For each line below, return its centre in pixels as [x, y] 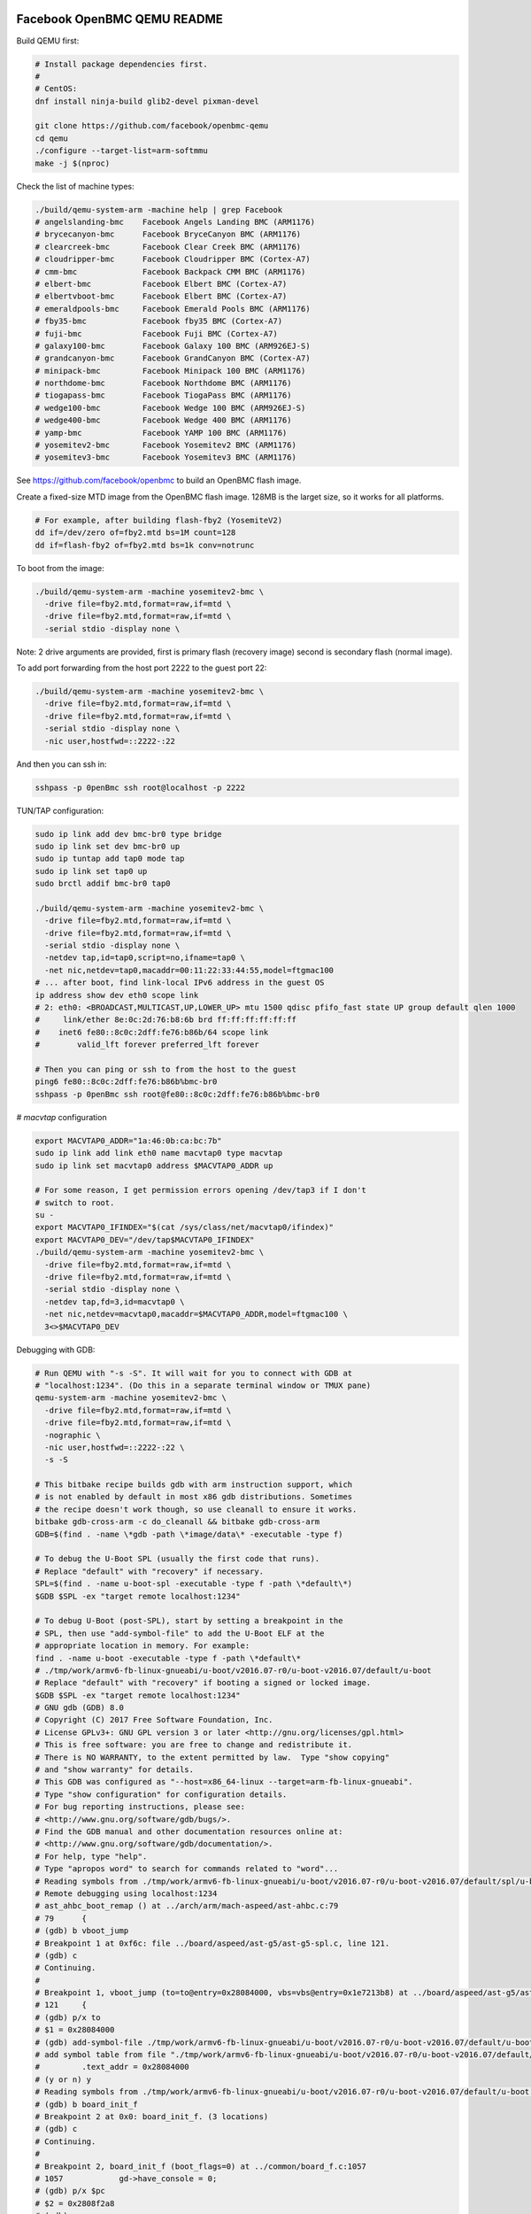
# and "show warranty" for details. [115, 1770]
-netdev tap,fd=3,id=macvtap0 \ [115, 1301]
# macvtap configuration [62, 1117]
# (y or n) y [63, 2079]
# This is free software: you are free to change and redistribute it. [194, 1745]
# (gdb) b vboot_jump [82, 1931]
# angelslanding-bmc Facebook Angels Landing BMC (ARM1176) [175, 222]
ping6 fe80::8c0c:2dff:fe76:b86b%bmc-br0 [126, 1082]
